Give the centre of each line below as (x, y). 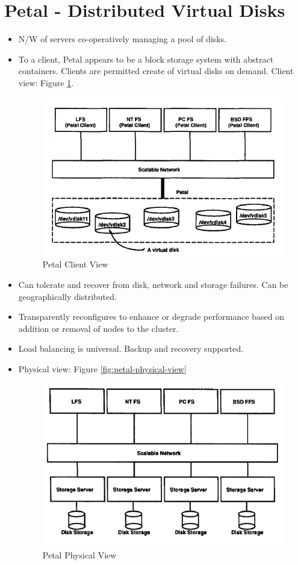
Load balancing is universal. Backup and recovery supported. (131, 348)
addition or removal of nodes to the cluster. (98, 328)
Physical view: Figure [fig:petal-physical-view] (102, 368)
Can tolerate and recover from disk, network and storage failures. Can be (153, 284)
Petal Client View (75, 264)
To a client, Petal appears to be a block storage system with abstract (146, 59)
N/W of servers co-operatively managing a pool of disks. (123, 39)
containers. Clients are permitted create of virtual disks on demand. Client (156, 71)
